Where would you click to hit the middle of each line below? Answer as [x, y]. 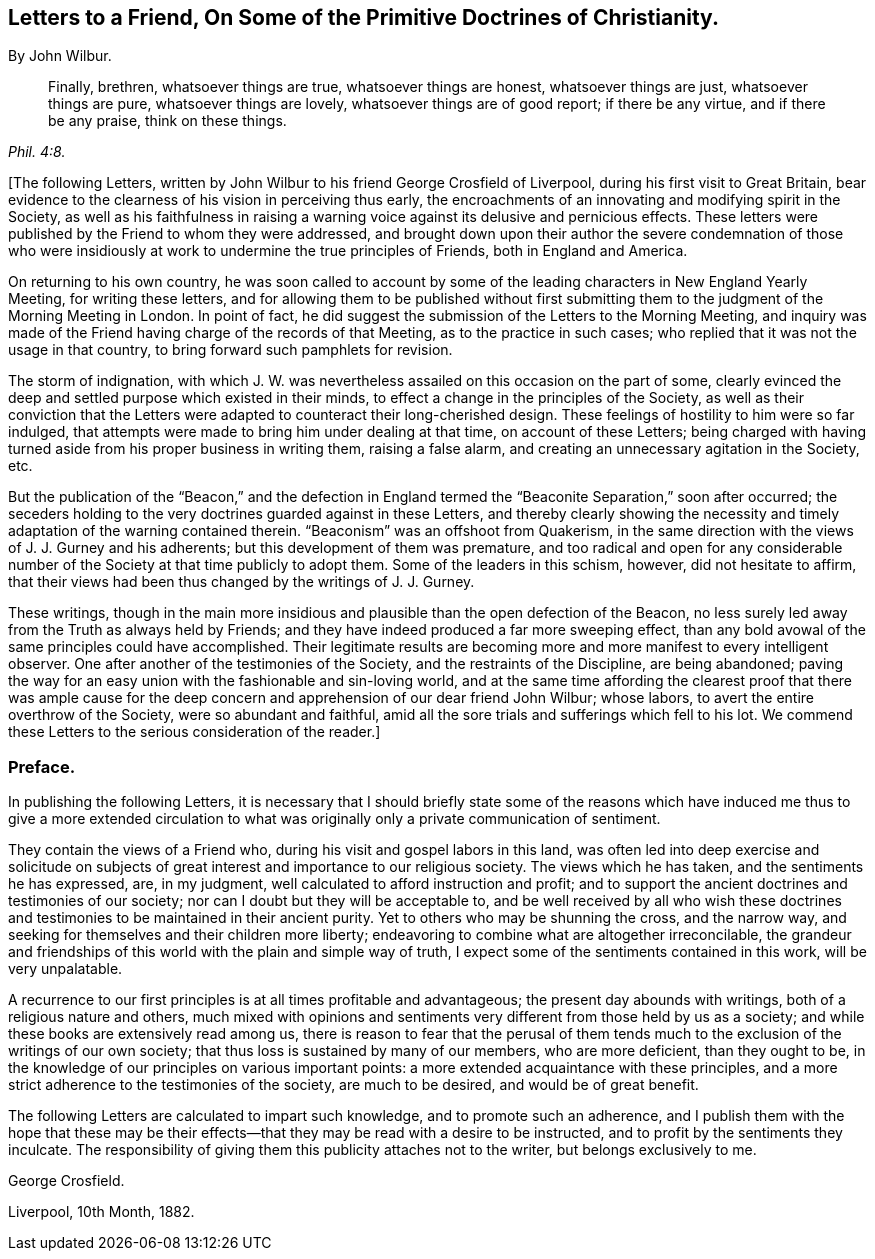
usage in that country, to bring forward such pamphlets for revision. [230, 350]
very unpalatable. [65, 969]
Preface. [42, 766]
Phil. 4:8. [37, 152]
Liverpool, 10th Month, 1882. [101, 1212]
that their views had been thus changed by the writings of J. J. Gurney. [241, 582]
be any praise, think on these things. [167, 121]
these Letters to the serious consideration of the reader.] [194, 732]
